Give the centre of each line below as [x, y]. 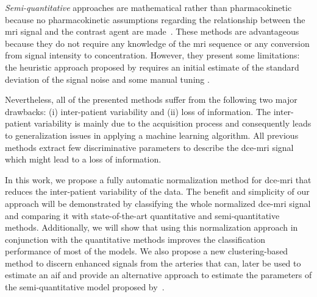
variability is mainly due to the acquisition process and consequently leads [173, 123]
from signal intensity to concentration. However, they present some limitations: [152, 55]
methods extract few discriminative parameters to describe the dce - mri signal [149, 147]
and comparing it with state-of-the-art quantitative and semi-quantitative [142, 215]
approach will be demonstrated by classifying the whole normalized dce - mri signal [158, 203]
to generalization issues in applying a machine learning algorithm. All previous [152, 135]
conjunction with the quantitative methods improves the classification [135, 239]
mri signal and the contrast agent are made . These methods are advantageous [152, 31]
